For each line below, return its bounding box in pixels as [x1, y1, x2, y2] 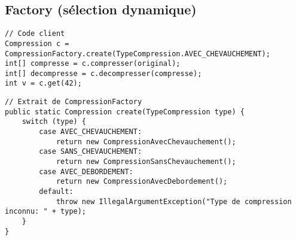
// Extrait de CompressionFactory [5, 98, 142, 107]
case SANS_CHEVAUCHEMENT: [39, 147, 142, 156]
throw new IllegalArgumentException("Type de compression [56, 197, 292, 206]
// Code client [5, 29, 65, 38]
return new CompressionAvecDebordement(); [56, 177, 228, 186]
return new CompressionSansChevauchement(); [56, 157, 236, 166]
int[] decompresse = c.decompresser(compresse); [5, 69, 202, 78]
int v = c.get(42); [5, 79, 82, 88]
